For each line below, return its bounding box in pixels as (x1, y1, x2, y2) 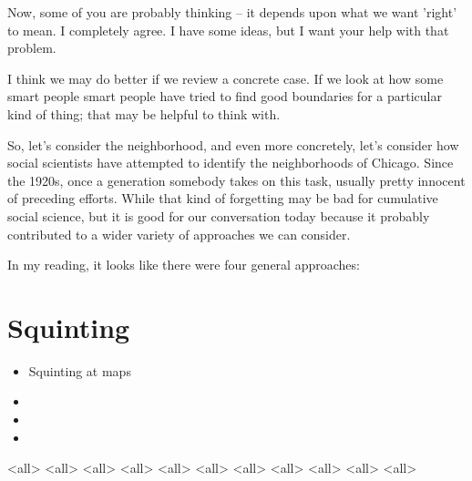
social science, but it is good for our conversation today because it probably (7, 206, 430, 225)
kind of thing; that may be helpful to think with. (7, 104, 281, 123)
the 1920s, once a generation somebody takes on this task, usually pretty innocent (7, 170, 466, 189)
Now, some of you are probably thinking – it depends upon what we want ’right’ (7, 3, 457, 21)
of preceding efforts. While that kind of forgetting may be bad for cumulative (7, 189, 438, 208)
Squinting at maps (28, 361, 131, 380)
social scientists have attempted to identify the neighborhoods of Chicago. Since (7, 153, 454, 172)
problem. (7, 38, 56, 57)
